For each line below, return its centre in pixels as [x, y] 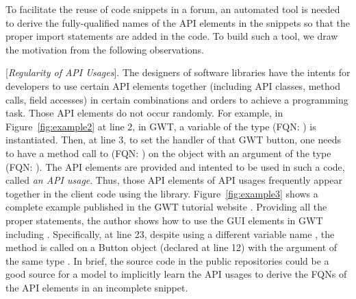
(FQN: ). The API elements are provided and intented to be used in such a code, [175, 166]
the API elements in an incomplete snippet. [97, 287]
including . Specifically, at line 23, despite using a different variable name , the [170, 234]
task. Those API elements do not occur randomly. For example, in [144, 113]
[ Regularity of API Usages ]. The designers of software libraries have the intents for [178, 72]
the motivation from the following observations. [105, 49]
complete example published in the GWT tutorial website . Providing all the [166, 207]
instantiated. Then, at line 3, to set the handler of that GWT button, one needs [173, 140]
